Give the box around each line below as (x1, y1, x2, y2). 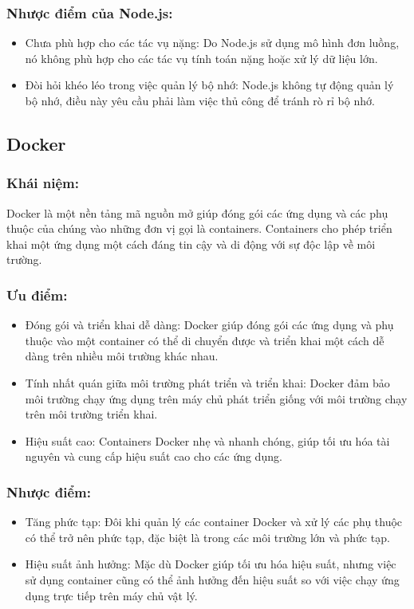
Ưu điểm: (6, 285, 68, 304)
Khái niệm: (6, 173, 80, 193)
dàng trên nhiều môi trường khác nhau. (25, 348, 219, 364)
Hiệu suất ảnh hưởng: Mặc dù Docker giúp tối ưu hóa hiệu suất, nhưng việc (25, 556, 396, 572)
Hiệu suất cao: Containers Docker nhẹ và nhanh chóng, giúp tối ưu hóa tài (25, 432, 390, 449)
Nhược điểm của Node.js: (6, 2, 173, 22)
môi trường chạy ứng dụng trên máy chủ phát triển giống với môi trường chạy (25, 390, 408, 407)
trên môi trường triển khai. (25, 406, 158, 422)
